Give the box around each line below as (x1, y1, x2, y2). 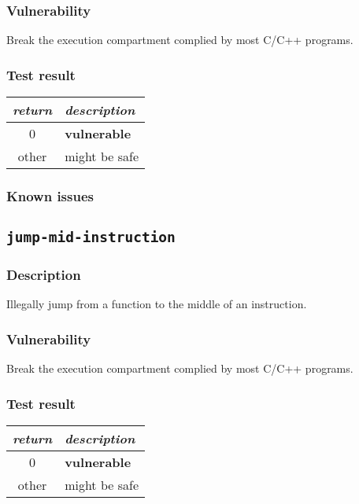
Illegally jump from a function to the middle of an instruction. (6, 296, 307, 312)
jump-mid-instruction (6, 229, 176, 246)
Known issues (6, 186, 94, 205)
